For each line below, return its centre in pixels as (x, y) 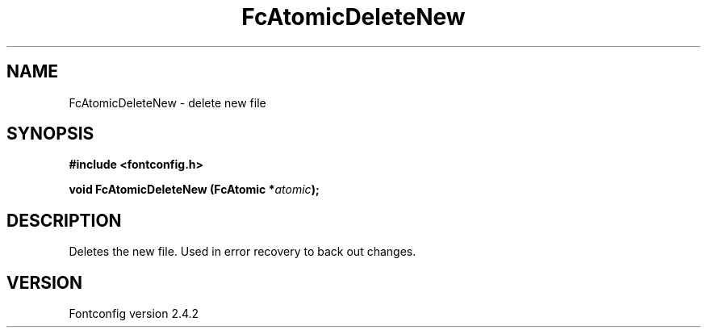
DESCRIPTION (64, 220)
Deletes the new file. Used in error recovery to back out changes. (243, 252)
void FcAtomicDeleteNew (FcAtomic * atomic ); (194, 190)
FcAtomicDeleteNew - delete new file (167, 102)
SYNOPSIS (50, 134)
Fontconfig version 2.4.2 (134, 314)
